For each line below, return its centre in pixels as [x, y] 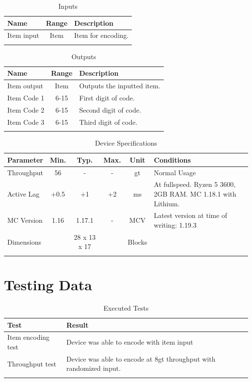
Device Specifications [126, 143]
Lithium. [167, 203]
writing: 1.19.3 [175, 225]
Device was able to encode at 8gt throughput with [141, 358]
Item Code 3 [26, 122]
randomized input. [94, 368]
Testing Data [48, 284]
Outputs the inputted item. [120, 86]
